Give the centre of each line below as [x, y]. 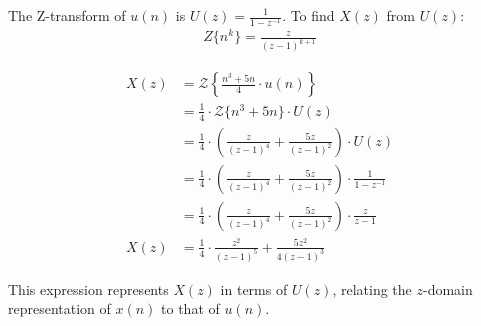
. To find [308, 15]
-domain [448, 288]
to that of [190, 308]
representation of [59, 308]
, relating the [372, 288]
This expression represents [88, 288]
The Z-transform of [67, 15]
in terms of [254, 288]
